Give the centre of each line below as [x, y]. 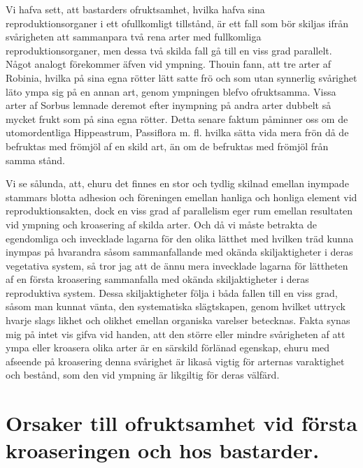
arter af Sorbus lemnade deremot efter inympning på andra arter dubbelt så [169, 105]
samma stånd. [35, 160]
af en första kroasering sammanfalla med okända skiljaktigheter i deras [157, 279]
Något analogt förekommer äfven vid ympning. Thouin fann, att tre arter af [168, 64]
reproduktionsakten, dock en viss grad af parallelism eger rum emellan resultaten [179, 211]
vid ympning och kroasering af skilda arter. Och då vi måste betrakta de [161, 224]
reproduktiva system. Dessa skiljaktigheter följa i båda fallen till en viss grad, [172, 292]
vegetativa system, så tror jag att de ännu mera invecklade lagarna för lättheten [177, 265]
